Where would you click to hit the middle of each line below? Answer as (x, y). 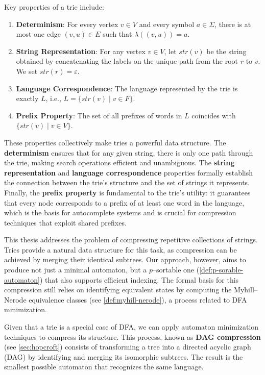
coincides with (214, 115)
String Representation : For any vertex (81, 51)
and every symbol (167, 24)
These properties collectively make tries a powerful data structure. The (115, 142)
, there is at (233, 24)
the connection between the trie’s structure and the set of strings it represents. (127, 182)
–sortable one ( (176, 270)
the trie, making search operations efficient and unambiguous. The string (119, 162)
